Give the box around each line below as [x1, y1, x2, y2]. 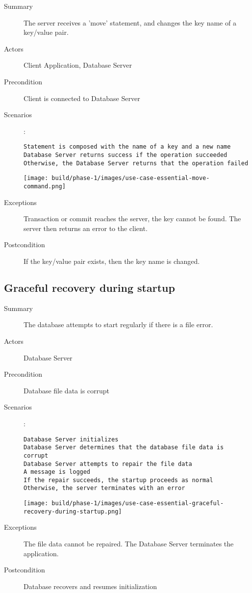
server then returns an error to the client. [24, 223, 148, 233]
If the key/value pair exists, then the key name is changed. [24, 256, 200, 266]
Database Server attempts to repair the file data [24, 460, 192, 467]
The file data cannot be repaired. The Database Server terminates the [24, 539, 234, 549]
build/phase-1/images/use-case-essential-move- [51, 175, 210, 182]
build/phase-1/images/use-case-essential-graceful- [51, 500, 224, 507]
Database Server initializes [24, 436, 119, 443]
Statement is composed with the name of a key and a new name [24, 143, 231, 151]
